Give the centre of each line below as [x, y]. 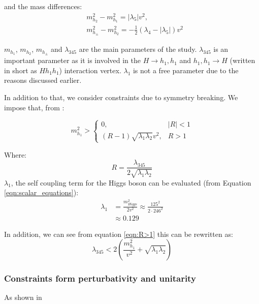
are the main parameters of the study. [138, 49]
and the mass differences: [43, 6]
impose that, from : [34, 107]
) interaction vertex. [90, 70]
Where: [15, 154]
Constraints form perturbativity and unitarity [100, 278]
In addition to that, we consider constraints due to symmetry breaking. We [121, 97]
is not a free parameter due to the [186, 70]
